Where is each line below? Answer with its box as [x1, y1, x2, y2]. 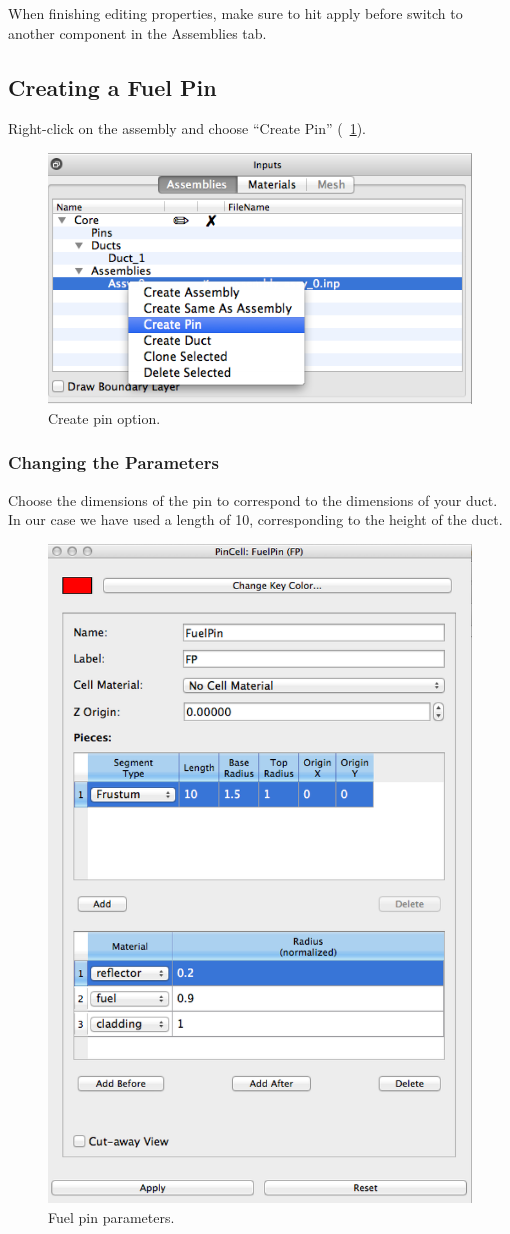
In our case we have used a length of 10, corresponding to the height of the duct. [8, 509, 503, 530]
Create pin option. [48, 407, 161, 428]
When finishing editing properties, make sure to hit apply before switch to [8, 3, 463, 23]
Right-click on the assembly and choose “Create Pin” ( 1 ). [8, 118, 367, 139]
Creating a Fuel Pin [8, 71, 217, 102]
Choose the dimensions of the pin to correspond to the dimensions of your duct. [8, 489, 498, 510]
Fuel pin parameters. [48, 1206, 175, 1227]
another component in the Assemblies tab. [8, 22, 267, 43]
